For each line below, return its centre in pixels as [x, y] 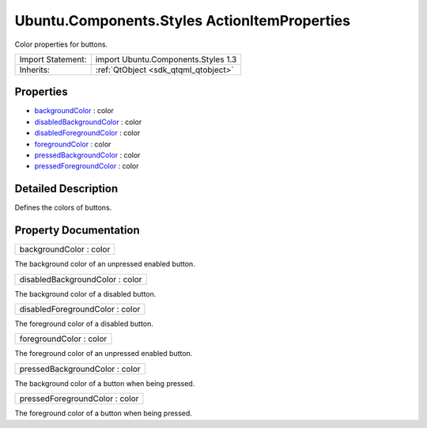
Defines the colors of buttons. [63, 208]
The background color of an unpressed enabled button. [105, 264]
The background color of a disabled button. [85, 294]
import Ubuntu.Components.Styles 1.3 [166, 59]
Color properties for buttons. [61, 44]
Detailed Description [66, 189]
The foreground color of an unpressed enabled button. [104, 354]
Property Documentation [77, 231]
